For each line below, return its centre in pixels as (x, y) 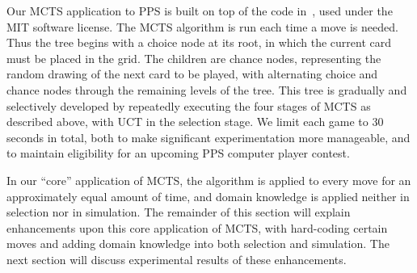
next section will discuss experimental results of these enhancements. (177, 259)
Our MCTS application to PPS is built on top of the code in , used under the (200, 10)
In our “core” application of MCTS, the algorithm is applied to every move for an (209, 180)
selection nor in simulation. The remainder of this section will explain (179, 212)
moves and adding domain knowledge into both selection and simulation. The (198, 244)
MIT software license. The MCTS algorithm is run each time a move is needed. (202, 26)
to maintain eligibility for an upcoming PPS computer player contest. (178, 153)
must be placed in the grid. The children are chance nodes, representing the (194, 58)
